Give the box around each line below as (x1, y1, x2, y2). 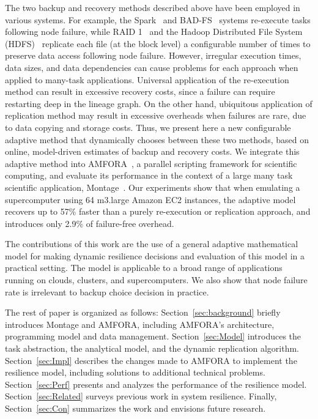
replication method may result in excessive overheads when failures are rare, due (5, 109, 306, 122)
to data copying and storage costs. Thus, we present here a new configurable (5, 121, 291, 133)
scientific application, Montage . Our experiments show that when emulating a (5, 180, 300, 193)
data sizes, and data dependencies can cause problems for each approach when (5, 61, 298, 73)
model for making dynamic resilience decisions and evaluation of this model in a (5, 249, 305, 262)
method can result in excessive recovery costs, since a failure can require (5, 85, 275, 98)
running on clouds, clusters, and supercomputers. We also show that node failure (5, 273, 308, 286)
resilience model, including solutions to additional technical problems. (5, 366, 265, 379)
